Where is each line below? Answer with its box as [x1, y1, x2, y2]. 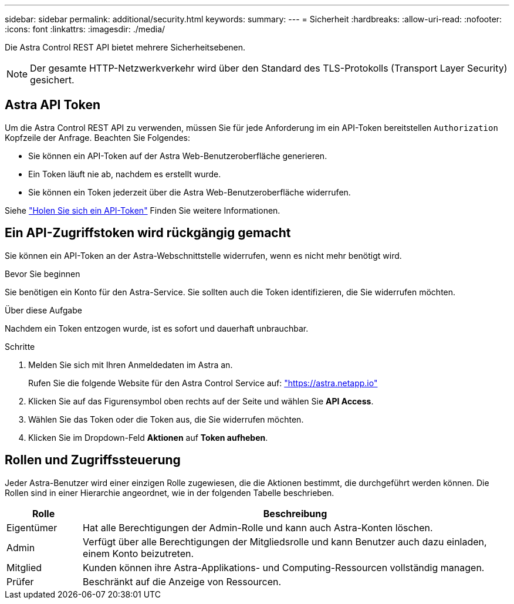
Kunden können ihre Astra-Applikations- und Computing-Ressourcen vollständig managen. [83, 561, 485, 573]
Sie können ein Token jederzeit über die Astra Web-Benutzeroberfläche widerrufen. [28, 187, 351, 197]
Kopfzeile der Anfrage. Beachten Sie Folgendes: [5, 132, 191, 143]
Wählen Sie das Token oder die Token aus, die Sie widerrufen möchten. [28, 414, 304, 424]
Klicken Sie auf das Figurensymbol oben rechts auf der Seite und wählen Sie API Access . [28, 396, 374, 406]
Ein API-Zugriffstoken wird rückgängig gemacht [5, 225, 291, 241]
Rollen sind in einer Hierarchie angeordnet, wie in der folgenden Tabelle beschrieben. [5, 487, 334, 498]
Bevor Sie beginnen [5, 268, 80, 279]
